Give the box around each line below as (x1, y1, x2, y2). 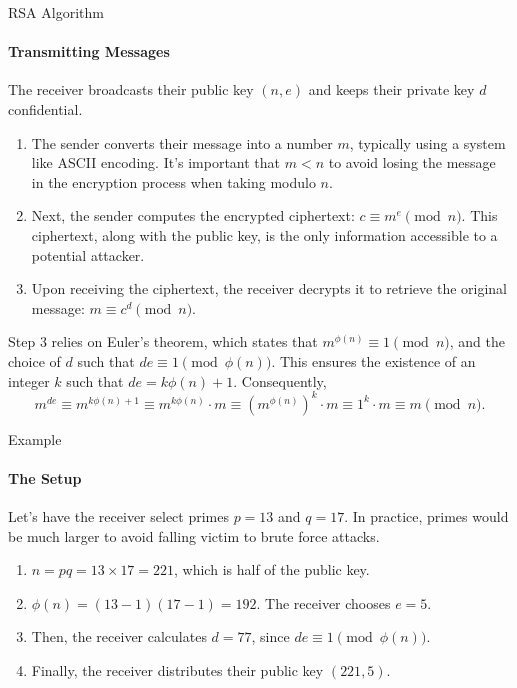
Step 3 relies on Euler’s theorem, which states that (8, 331, 318, 352)
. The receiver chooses (256, 592, 391, 613)
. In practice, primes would (344, 506, 509, 526)
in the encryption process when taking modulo (31, 171, 316, 192)
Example (8, 428, 62, 449)
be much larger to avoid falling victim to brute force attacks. (8, 525, 380, 546)
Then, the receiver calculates (31, 626, 207, 647)
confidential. (8, 98, 83, 119)
